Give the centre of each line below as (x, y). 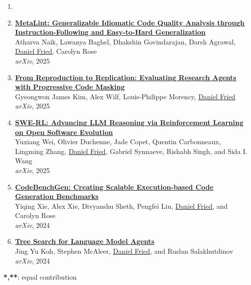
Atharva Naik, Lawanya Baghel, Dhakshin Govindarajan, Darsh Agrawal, (125, 41)
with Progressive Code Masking (70, 87)
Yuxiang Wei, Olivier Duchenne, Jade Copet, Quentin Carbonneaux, (118, 142)
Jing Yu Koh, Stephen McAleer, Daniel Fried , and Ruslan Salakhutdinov (124, 251)
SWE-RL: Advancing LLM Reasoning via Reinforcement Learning (129, 122)
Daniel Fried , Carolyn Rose (56, 51)
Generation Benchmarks (57, 196)
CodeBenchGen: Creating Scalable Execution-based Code (114, 186)
